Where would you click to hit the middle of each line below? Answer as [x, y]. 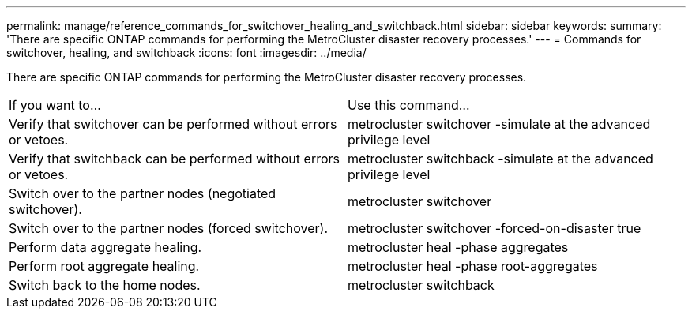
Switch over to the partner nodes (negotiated [143, 193]
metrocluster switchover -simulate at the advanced [499, 124]
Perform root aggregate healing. [104, 266]
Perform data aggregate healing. [105, 247]
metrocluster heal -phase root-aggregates [473, 266]
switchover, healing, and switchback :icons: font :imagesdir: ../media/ [186, 52]
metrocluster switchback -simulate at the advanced [500, 159]
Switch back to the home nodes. [105, 285]
